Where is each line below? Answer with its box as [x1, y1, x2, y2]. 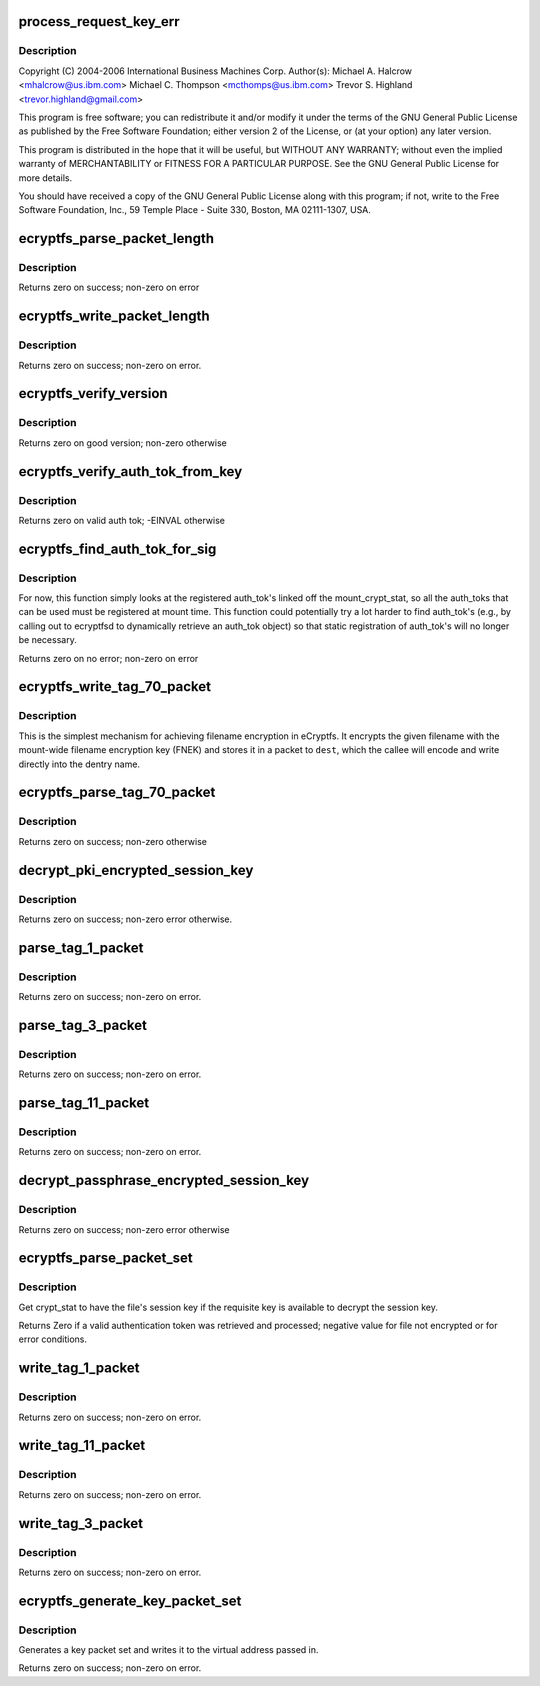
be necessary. [18, 634, 77, 646]
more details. [18, 171, 73, 184]
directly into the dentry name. [18, 758, 140, 770]
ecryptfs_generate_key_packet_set [18, 1592, 242, 1609]
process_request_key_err [18, 13, 180, 30]
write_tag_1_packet [18, 1360, 140, 1377]
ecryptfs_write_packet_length [18, 308, 210, 325]
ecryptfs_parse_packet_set [18, 1250, 194, 1267]
